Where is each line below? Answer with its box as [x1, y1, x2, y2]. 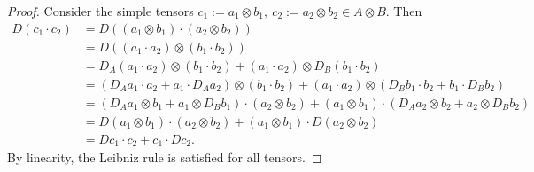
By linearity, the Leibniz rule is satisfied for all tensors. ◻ [7, 148, 322, 167]
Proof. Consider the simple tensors [7, 2, 194, 20]
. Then [385, 2, 422, 20]
